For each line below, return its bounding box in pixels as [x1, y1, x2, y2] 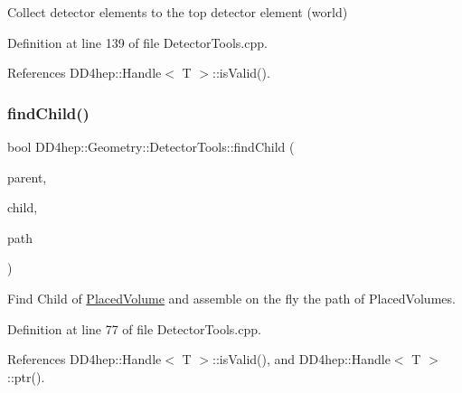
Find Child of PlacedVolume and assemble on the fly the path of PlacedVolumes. [7, 288, 456, 307]
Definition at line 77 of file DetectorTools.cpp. [7, 319, 261, 338]
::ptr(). [7, 367, 45, 386]
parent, [7, 167, 47, 186]
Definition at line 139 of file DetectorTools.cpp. [7, 33, 268, 51]
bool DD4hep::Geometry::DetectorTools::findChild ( [7, 137, 295, 155]
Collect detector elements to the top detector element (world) [7, 3, 348, 21]
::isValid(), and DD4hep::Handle [212, 350, 391, 369]
